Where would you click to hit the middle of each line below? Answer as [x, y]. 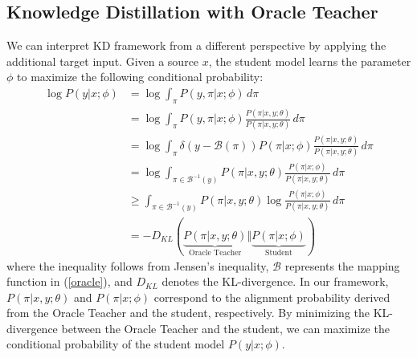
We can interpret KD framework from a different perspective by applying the [196, 45]
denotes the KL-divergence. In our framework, [275, 281]
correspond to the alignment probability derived [272, 297]
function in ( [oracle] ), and [69, 281]
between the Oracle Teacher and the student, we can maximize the [225, 328]
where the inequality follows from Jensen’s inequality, [138, 265]
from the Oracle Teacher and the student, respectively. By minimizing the [188, 313]
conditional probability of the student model [116, 344]
